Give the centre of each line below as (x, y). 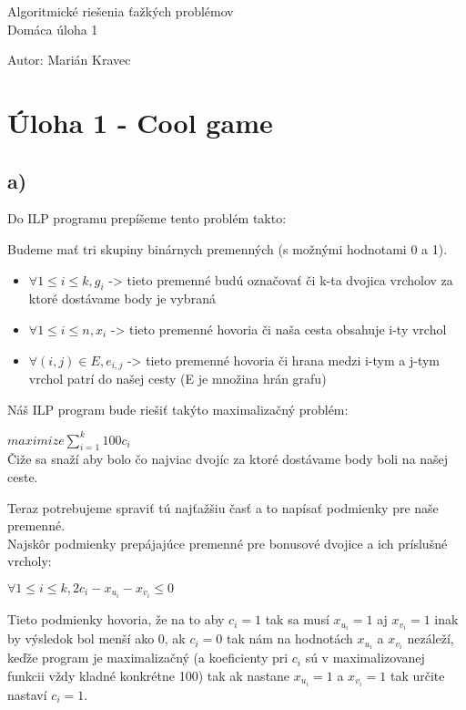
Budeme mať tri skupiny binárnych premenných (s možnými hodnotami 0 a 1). (228, 248)
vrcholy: (30, 561)
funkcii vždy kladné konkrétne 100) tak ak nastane (149, 675)
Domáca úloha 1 (53, 29)
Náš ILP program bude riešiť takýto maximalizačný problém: (178, 409)
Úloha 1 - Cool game (140, 122)
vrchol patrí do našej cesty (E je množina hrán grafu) (177, 378)
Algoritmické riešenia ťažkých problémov (121, 11)
